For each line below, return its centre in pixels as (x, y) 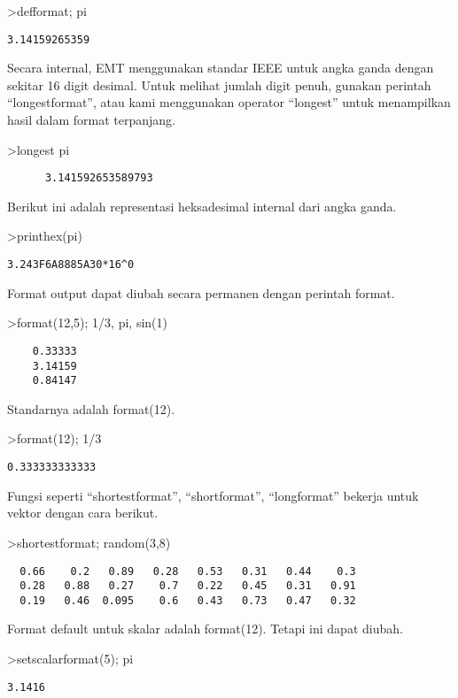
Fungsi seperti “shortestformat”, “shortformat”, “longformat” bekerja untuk (213, 495)
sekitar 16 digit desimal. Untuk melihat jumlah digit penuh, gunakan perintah (219, 84)
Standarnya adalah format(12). (91, 408)
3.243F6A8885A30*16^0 (71, 265)
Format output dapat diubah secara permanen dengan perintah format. (201, 292)
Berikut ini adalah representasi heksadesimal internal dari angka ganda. (202, 206)
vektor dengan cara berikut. (83, 513)
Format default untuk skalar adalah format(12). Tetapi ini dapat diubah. (205, 629)
